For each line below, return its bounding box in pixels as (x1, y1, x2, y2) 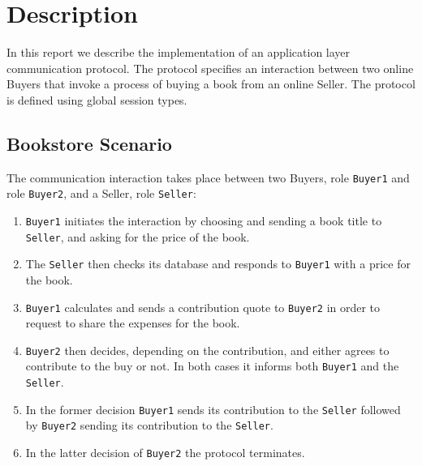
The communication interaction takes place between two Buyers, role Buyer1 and (6, 169, 410, 186)
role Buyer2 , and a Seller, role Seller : (6, 185, 196, 202)
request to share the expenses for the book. (25, 314, 240, 331)
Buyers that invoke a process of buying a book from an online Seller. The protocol (6, 75, 416, 92)
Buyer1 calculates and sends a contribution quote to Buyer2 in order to (25, 298, 381, 315)
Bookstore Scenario (6, 130, 172, 156)
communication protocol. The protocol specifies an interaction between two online (6, 59, 414, 76)
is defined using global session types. (6, 91, 187, 108)
